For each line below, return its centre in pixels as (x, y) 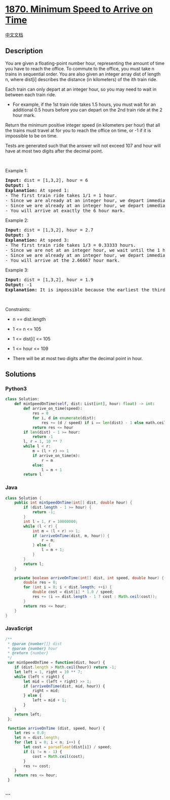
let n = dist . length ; (37, 738)
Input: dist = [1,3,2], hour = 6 (47, 180)
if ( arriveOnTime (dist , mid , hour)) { (64, 686)
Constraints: (18, 309)
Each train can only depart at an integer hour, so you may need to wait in (81, 89)
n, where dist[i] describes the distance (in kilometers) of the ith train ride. (81, 79)
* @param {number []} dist (35, 644)
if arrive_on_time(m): (56, 455)
